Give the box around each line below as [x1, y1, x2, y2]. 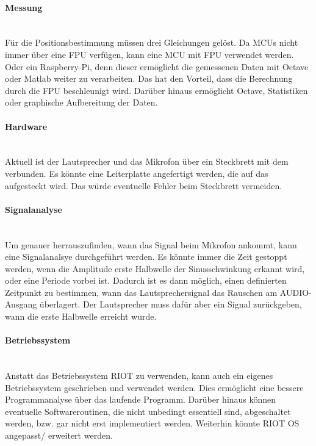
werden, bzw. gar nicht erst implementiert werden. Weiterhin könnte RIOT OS [5, 417, 300, 430]
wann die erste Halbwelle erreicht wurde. [5, 310, 157, 323]
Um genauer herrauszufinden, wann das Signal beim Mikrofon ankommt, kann [5, 238, 297, 251]
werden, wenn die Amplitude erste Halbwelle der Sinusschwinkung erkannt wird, [5, 262, 305, 275]
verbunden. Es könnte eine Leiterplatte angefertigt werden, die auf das [5, 167, 268, 179]
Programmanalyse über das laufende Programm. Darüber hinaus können [5, 393, 276, 406]
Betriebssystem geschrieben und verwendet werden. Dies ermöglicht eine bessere [5, 381, 304, 394]
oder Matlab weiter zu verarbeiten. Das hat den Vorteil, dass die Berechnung [5, 72, 293, 85]
